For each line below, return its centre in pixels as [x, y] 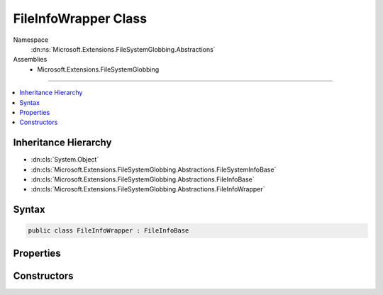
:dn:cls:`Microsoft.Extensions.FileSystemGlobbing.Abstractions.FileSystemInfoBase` [154, 169]
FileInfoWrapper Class [80, 18]
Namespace [31, 40]
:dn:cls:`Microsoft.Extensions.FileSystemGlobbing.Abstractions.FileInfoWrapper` [148, 189]
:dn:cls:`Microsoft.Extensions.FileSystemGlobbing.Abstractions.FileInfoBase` [143, 179]
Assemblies [30, 60]
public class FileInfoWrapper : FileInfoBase [109, 231]
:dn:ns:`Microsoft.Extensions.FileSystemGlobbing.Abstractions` [123, 49]
